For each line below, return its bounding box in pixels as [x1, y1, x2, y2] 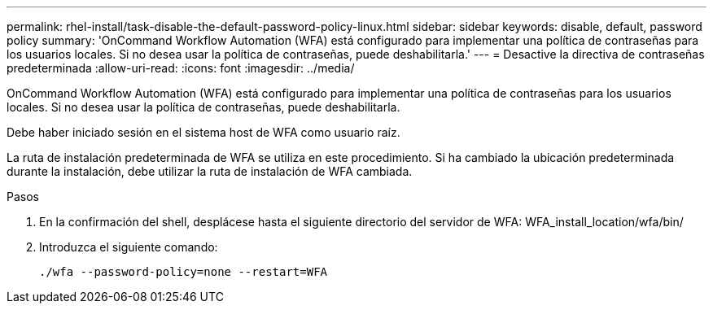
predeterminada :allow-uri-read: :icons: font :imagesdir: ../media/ [7, 61, 355, 75]
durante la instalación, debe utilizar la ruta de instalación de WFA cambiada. [7, 164, 413, 178]
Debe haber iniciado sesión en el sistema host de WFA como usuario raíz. [7, 125, 400, 139]
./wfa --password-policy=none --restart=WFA [39, 265, 328, 278]
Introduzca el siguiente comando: [39, 240, 218, 254]
